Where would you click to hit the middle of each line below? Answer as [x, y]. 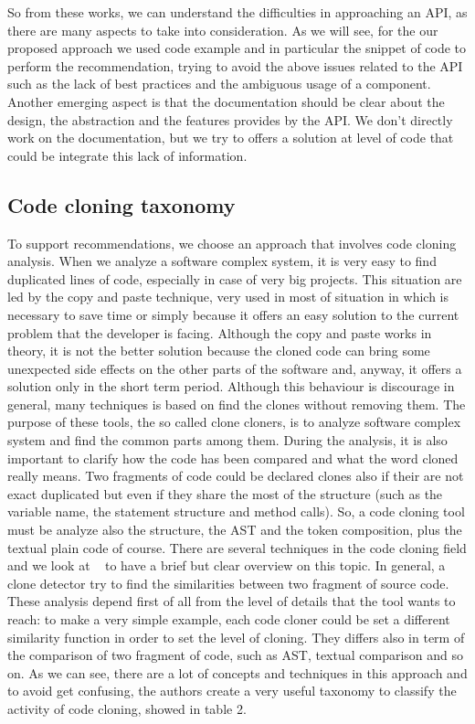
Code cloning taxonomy [121, 204]
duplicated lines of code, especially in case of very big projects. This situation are [235, 278]
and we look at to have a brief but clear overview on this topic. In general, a [227, 565]
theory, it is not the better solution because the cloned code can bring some [219, 351]
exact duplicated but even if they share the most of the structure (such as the [225, 493]
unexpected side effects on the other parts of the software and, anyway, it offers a [235, 368]
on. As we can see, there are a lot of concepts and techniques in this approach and [237, 672]
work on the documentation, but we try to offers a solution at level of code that [231, 138]
